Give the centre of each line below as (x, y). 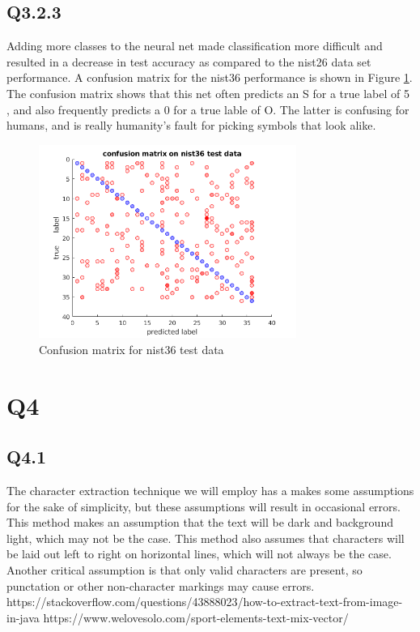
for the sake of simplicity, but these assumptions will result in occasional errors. (204, 506)
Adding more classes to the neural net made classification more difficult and (195, 46)
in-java (23, 617)
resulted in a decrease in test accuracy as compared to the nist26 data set (189, 61)
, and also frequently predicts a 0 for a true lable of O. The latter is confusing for (208, 109)
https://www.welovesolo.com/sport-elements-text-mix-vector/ (196, 617)
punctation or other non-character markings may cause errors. (161, 585)
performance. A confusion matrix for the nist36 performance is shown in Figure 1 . (210, 77)
